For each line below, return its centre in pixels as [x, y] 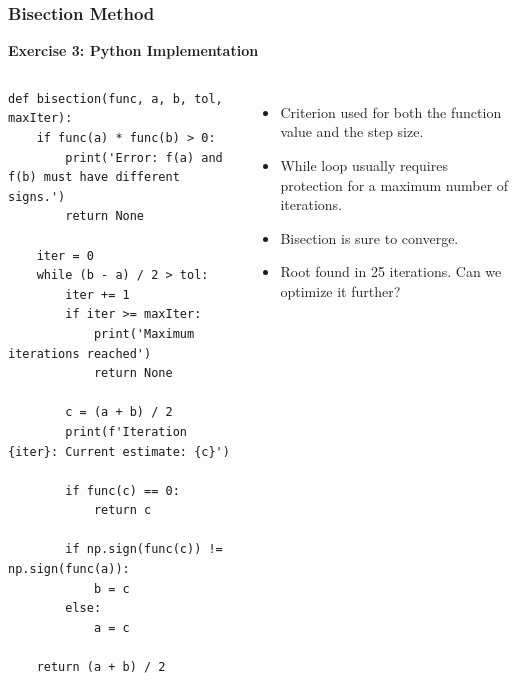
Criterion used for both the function [391, 111]
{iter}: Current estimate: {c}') [119, 451]
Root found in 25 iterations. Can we [391, 271]
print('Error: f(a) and [144, 157]
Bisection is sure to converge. [369, 237]
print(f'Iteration [126, 431]
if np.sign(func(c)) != [144, 549]
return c [122, 510]
